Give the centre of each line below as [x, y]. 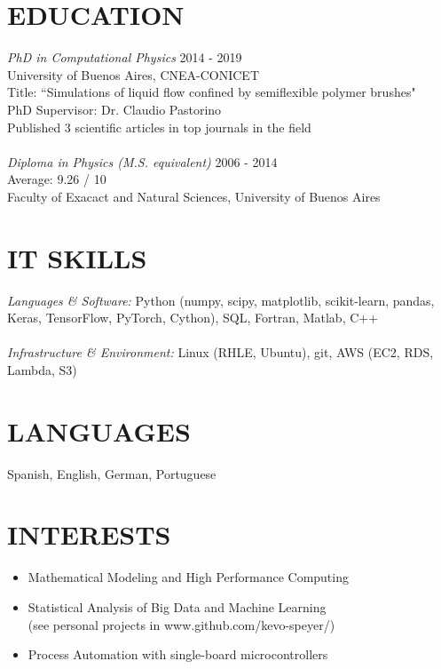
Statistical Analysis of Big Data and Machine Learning [177, 607]
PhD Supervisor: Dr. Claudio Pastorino [114, 109]
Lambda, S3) [42, 369]
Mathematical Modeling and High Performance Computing [188, 577]
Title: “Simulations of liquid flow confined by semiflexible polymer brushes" [212, 92]
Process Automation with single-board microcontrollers [178, 654]
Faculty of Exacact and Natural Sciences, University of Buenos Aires [194, 196]
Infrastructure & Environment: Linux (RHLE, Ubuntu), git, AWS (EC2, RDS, [220, 352]
